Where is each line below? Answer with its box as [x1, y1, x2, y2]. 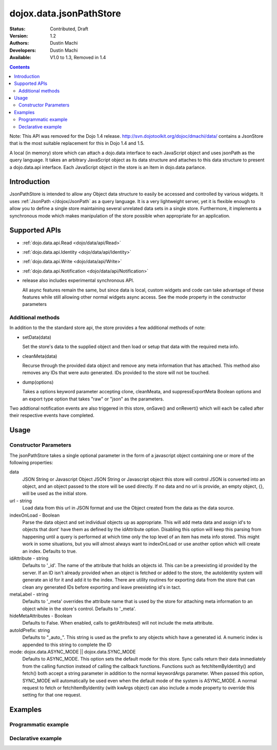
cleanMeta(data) [22, 353, 57, 359]
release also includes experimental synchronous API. [22, 278, 134, 284]
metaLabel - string [9, 591, 49, 597]
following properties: [9, 459, 53, 465]
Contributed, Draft [50, 26, 88, 32]
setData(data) [22, 334, 51, 340]
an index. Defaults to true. [22, 548, 77, 554]
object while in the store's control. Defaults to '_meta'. [22, 606, 136, 612]
